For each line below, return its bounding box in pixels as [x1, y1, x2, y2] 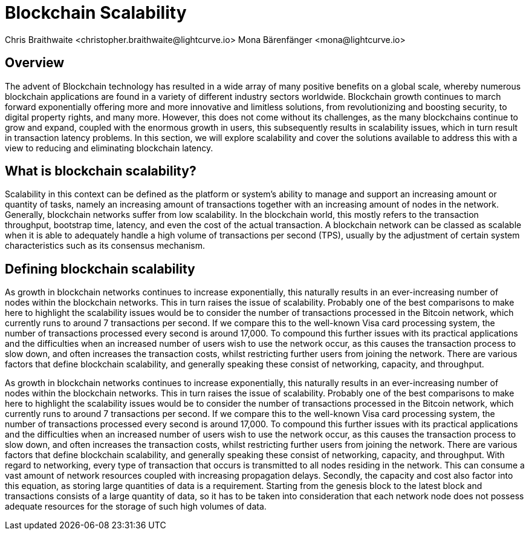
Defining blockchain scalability [5, 261, 195, 277]
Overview [5, 55, 65, 71]
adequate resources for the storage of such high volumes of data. [5, 501, 267, 512]
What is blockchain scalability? [5, 163, 196, 179]
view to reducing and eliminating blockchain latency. [5, 142, 213, 153]
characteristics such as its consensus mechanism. [5, 240, 205, 251]
